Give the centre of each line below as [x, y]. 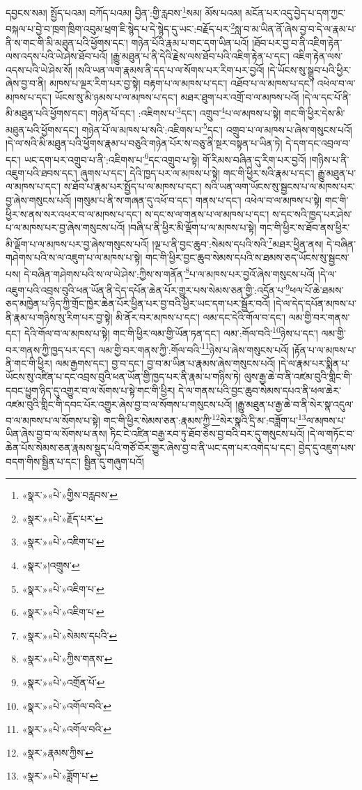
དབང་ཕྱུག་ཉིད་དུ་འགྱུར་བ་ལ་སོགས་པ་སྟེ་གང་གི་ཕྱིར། [90, 390]
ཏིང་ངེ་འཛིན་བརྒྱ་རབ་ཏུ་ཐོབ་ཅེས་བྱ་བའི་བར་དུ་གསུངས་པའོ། [207, 434]
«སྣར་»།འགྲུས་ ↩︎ [51, 565]
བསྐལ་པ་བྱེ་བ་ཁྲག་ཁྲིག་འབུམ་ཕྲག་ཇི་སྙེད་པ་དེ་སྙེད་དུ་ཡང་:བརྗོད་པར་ [118, 28]
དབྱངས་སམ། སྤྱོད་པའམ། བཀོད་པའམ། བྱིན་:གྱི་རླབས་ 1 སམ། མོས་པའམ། [124, 11]
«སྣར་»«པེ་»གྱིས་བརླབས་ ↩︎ [70, 495]
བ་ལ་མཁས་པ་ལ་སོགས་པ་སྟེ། [53, 420]
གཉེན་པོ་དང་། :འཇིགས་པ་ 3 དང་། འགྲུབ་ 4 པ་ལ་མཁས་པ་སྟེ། [186, 112]
